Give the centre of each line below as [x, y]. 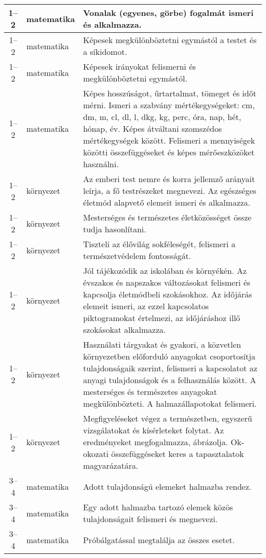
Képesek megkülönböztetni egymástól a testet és [170, 40]
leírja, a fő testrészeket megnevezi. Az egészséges [170, 191]
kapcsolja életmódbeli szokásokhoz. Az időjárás [168, 294]
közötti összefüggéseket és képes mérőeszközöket [169, 152]
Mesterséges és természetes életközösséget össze [167, 217]
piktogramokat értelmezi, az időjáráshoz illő [162, 318]
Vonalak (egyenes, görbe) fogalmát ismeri [168, 13]
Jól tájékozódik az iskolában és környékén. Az [165, 271]
